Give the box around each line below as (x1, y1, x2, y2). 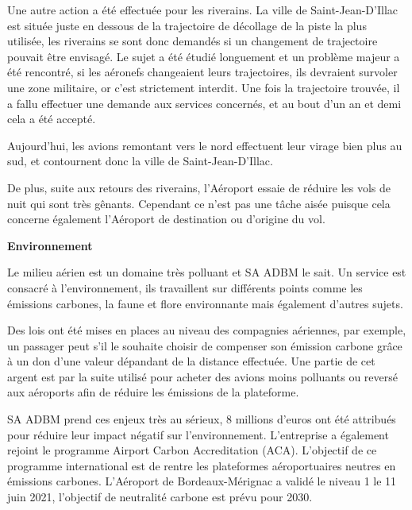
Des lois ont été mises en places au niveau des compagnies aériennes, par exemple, (7, 322, 406, 338)
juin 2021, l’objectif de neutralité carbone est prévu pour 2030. (7, 489, 313, 505)
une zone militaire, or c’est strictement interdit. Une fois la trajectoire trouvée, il (7, 79, 400, 95)
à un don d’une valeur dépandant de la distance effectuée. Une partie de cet (7, 353, 375, 369)
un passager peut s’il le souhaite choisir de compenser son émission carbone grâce (7, 337, 402, 354)
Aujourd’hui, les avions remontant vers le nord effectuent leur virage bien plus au (7, 137, 402, 153)
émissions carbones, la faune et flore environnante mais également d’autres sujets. (7, 295, 403, 311)
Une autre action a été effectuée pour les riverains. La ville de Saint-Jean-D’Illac (7, 2, 399, 17)
